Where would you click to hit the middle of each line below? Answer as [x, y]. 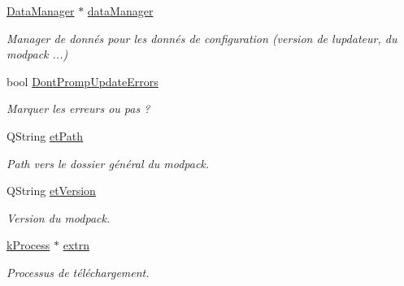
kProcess [28, 245]
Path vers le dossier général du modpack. [108, 163]
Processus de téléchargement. [78, 272]
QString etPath [45, 135]
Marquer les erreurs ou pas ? [78, 108]
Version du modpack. [59, 217]
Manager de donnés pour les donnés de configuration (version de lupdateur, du [202, 38]
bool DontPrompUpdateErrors [83, 81]
